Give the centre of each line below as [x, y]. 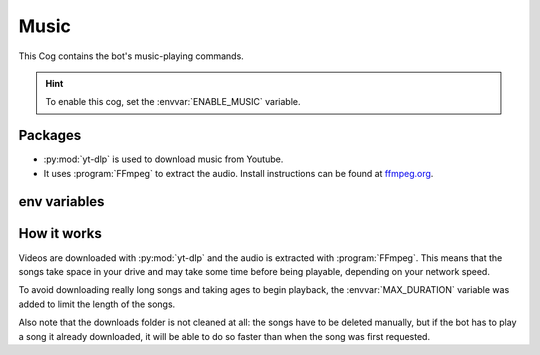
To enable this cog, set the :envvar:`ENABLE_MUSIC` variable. [173, 102]
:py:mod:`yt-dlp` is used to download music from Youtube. [163, 159]
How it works [60, 233]
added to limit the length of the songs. [97, 304]
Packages [50, 135]
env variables [61, 201]
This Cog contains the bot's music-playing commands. [131, 56]
